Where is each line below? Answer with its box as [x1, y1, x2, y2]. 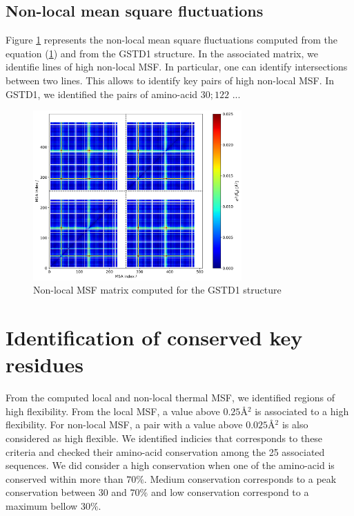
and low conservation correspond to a [150, 485, 309, 499]
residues [6, 350, 83, 379]
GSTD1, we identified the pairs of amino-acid [6, 86, 198, 101]
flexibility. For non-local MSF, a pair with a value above [6, 417, 243, 432]
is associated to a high [255, 403, 349, 418]
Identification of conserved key [6, 323, 303, 352]
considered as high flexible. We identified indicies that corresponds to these [6, 431, 323, 446]
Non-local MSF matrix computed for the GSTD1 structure [33, 283, 282, 297]
